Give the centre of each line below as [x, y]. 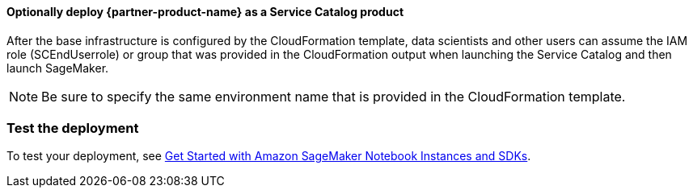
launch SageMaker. [58, 68]
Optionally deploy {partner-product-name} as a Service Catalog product [205, 12]
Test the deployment [73, 128]
